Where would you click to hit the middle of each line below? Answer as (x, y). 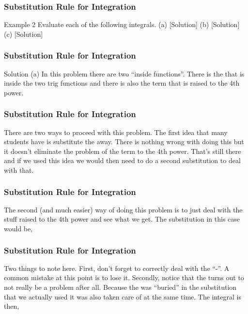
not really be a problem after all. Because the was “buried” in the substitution (120, 287)
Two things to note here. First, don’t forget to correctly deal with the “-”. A (117, 268)
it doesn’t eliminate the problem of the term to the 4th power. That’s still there (123, 151)
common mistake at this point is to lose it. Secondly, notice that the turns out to (124, 277)
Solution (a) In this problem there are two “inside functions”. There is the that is (124, 73)
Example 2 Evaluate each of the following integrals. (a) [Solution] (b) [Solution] (122, 24)
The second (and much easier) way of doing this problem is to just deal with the (123, 209)
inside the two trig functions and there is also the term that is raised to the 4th (122, 83)
